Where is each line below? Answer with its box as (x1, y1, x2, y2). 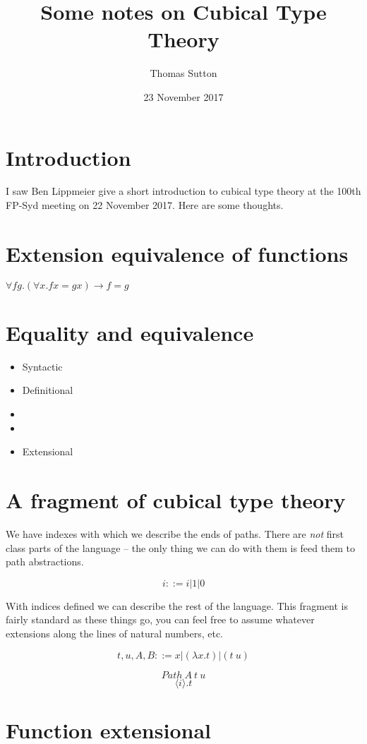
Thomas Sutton (150, 66, 217, 80)
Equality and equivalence (6, 318, 254, 347)
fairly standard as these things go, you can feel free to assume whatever (6, 612, 315, 627)
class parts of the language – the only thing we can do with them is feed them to (6, 540, 355, 555)
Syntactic (22, 359, 63, 373)
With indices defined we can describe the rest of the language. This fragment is (6, 598, 349, 613)
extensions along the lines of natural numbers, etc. (6, 625, 223, 640)
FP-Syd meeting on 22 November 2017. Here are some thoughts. (6, 198, 284, 212)
